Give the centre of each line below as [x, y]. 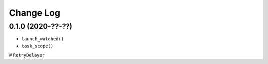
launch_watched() [43, 39]
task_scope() [37, 46]
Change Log [35, 13]
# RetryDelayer [27, 55]
